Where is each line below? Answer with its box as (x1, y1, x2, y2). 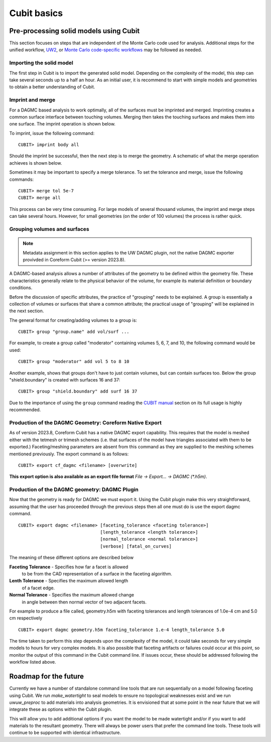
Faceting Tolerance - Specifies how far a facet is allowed (9, 564, 128, 570)
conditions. (9, 285, 33, 291)
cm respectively (9, 615, 43, 621)
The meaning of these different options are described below (9, 555, 134, 561)
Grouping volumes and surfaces (9, 225, 90, 232)
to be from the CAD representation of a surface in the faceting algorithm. (22, 570, 173, 577)
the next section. (9, 308, 44, 314)
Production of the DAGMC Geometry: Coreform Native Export (9, 419, 162, 426)
